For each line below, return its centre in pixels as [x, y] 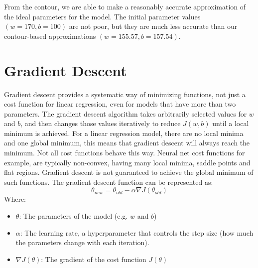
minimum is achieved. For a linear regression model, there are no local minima [124, 133]
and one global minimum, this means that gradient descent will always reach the [127, 143]
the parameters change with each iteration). [82, 242]
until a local [231, 123]
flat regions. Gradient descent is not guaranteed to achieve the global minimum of [129, 172]
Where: [15, 199]
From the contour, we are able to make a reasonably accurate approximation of [125, 6]
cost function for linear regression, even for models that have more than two [120, 104]
